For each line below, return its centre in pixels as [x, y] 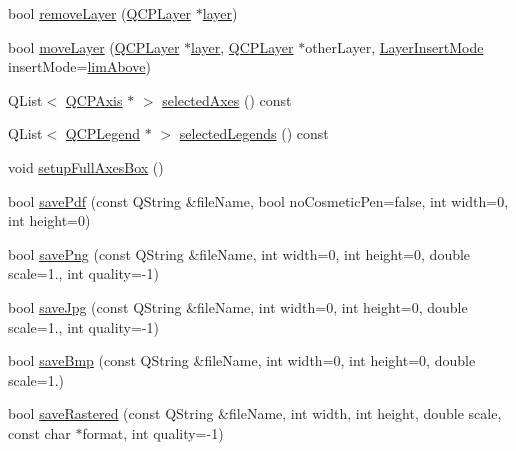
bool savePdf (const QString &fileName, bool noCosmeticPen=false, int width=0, [258, 200]
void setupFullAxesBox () [86, 166]
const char [39, 432]
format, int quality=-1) [153, 432]
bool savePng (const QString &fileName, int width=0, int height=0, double [239, 253]
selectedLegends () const [254, 133]
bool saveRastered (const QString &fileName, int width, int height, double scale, [255, 413]
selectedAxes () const [227, 99]
